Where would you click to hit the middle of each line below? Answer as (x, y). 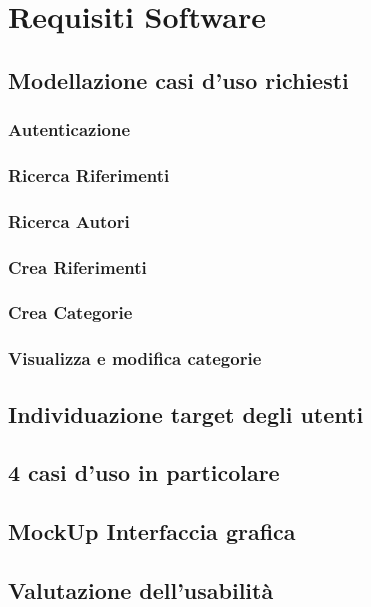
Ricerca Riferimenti (89, 174)
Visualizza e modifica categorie (135, 358)
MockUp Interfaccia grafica (152, 531)
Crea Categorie (70, 312)
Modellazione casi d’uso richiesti (178, 79)
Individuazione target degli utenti (186, 413)
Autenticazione (69, 129)
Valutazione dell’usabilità (141, 589)
